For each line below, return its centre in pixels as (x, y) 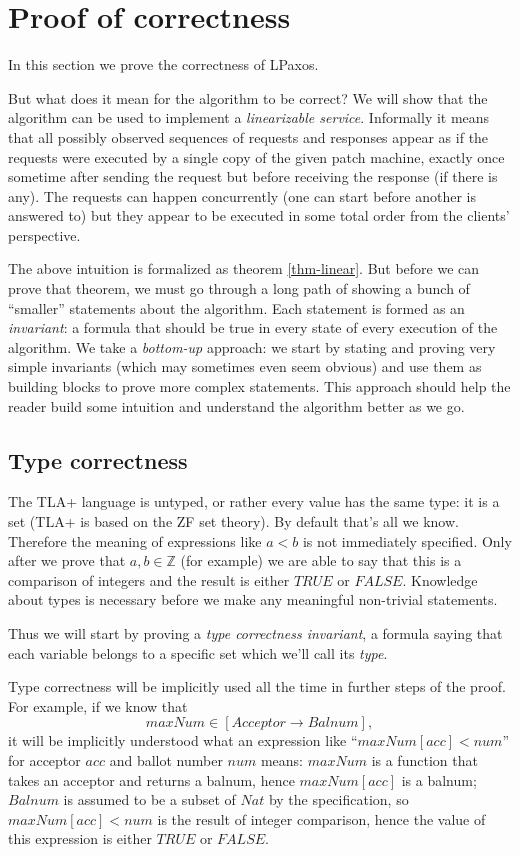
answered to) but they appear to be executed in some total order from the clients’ (259, 215)
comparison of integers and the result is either (149, 579)
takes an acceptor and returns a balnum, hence (151, 779)
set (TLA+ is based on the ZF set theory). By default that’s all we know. (233, 521)
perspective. (44, 234)
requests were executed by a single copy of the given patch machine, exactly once (256, 156)
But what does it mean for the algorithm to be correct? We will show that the (248, 97)
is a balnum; (439, 779)
